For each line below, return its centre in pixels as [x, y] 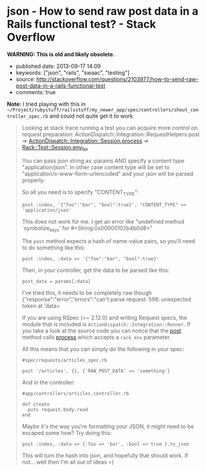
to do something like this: [53, 248]
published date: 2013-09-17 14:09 [58, 66]
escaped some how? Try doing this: [67, 433]
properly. [33, 180]
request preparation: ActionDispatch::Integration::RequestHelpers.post [111, 134]
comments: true [36, 92]
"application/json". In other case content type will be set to [96, 167]
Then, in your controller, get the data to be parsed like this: [96, 270]
